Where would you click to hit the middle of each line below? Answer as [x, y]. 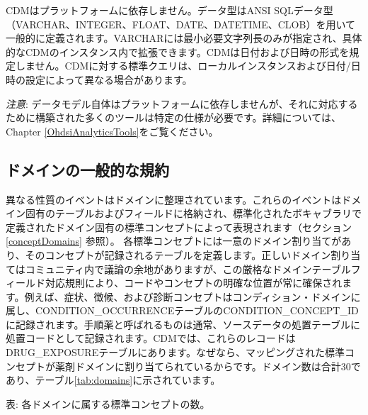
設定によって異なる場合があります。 [109, 79]
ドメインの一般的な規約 [87, 169]
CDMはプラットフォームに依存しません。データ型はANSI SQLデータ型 [169, 10]
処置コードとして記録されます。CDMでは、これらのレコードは [151, 338]
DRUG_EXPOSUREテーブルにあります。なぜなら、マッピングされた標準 [175, 352]
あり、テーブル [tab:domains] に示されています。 [113, 380]
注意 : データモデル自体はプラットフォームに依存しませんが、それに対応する [182, 103]
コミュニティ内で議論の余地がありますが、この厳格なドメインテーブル [188, 269]
